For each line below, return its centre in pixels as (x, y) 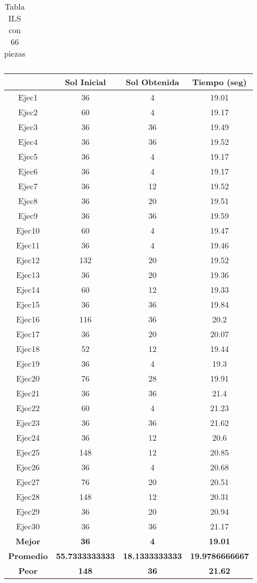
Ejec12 (28, 260)
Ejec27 (28, 482)
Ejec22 (28, 408)
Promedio (28, 556)
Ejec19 (28, 363)
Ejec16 (28, 319)
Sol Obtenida (152, 82)
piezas (15, 53)
